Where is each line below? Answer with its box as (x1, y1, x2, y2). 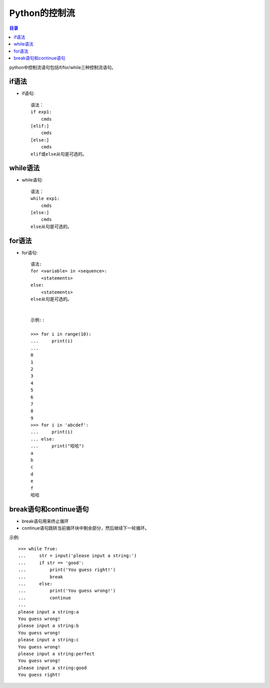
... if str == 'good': (18, 560, 84, 565)
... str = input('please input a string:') (18, 553, 137, 558)
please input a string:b (18, 623, 79, 628)
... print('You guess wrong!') (18, 588, 116, 593)
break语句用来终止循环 (21, 518, 69, 524)
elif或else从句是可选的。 (30, 151, 87, 157)
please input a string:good (18, 665, 87, 670)
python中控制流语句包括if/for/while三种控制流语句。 (9, 64, 116, 70)
